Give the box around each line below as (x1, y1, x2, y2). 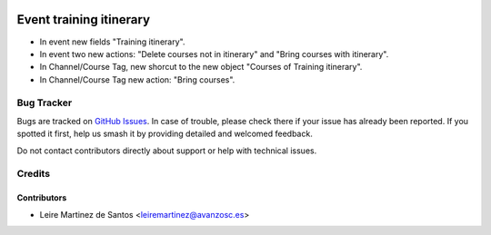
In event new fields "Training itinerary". (39, 36, 185, 47)
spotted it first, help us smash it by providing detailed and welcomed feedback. (16, 128, 313, 140)
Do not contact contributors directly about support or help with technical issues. (16, 145, 317, 156)
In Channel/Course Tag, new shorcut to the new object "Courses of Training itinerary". (39, 62, 363, 73)
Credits (16, 168, 50, 181)
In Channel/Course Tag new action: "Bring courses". (39, 73, 235, 85)
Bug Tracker (16, 96, 73, 109)
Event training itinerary (16, 12, 150, 27)
